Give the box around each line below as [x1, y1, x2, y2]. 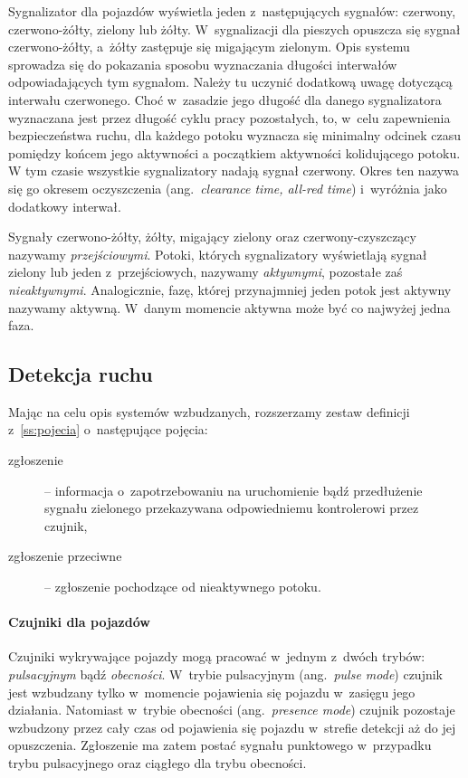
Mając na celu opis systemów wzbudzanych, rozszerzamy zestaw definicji [8, 402, 410, 421]
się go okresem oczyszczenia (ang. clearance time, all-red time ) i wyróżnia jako [8, 178, 447, 197]
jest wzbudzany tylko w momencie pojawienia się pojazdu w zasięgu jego [8, 682, 415, 701]
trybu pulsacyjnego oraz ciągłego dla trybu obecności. [8, 754, 307, 772]
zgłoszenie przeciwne [8, 546, 122, 565]
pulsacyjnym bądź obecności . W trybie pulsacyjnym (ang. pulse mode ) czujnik [8, 665, 444, 684]
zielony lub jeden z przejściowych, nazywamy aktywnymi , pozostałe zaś [8, 262, 403, 281]
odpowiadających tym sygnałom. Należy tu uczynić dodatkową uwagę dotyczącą [8, 72, 453, 91]
